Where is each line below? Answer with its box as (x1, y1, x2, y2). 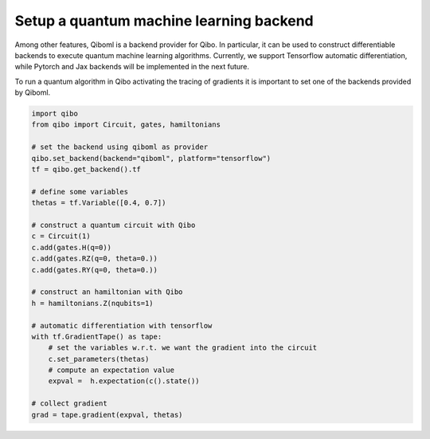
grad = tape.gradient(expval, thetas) (31, 410, 183, 419)
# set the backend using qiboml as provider (31, 143, 209, 151)
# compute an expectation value (48, 366, 175, 374)
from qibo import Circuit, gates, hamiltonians (31, 120, 221, 129)
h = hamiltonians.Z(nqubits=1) (31, 299, 154, 308)
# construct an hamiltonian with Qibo (31, 288, 183, 296)
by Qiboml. (14, 88, 51, 97)
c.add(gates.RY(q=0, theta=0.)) (31, 265, 158, 274)
